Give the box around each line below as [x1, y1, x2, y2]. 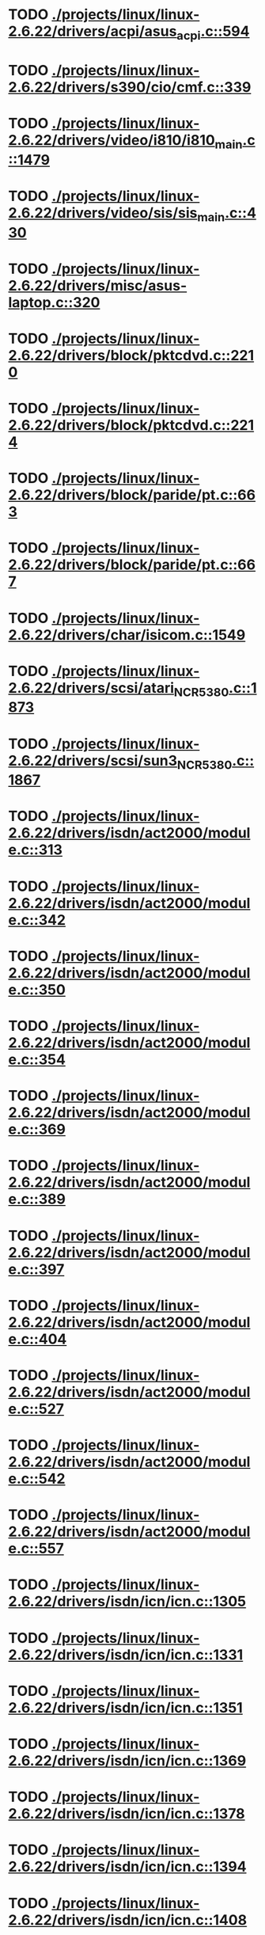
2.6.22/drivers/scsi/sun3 [8, 751, 178, 770]
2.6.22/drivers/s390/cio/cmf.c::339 [8, 78, 252, 96]
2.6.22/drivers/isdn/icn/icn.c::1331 [8, 1645, 244, 1663]
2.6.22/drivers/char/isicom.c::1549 [8, 625, 246, 644]
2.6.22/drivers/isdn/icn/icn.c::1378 [8, 1805, 245, 1823]
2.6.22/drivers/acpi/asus [8, 22, 177, 40]
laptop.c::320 [8, 293, 100, 311]
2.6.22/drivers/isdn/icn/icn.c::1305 [8, 1593, 247, 1610]
